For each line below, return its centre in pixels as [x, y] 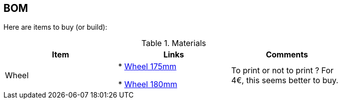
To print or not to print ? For [282, 71]
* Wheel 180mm [147, 84]
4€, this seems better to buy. [285, 80]
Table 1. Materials [174, 43]
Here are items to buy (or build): [55, 27]
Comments [287, 55]
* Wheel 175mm [147, 67]
